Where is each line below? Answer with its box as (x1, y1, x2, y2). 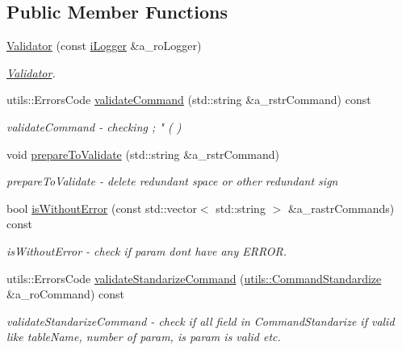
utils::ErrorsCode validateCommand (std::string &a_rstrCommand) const (6, 91, 371, 108)
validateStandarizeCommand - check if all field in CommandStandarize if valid (6, 312, 395, 329)
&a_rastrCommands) (287, 199, 395, 216)
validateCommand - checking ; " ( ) (6, 118, 182, 135)
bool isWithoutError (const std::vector (6, 199, 197, 216)
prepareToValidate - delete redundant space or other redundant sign (6, 173, 338, 190)
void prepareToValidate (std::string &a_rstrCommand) (6, 145, 280, 162)
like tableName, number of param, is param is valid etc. (6, 328, 281, 345)
